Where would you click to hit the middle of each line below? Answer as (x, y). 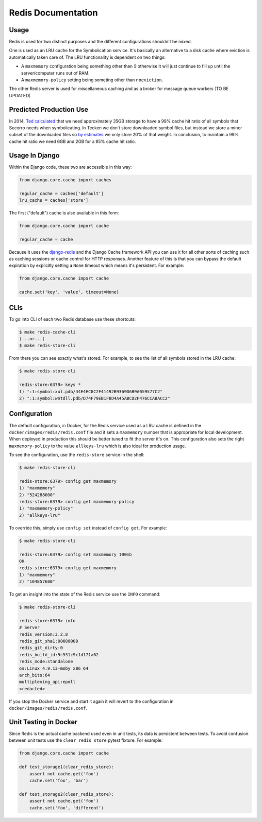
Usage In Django (34, 155)
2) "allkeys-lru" (40, 515)
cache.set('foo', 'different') (66, 808)
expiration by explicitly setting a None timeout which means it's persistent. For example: (97, 265)
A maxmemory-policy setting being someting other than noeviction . (92, 80)
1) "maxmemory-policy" (46, 508)
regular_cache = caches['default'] (61, 193)
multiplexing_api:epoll (48, 682)
